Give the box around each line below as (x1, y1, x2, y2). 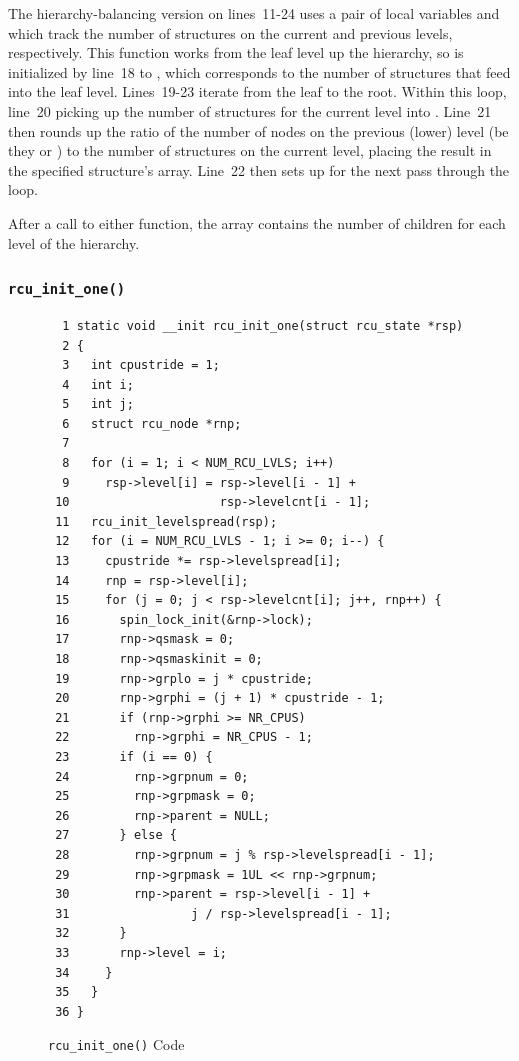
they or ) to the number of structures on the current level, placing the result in (8, 140, 492, 161)
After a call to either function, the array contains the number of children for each (8, 212, 506, 233)
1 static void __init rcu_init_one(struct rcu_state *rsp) (62, 318, 464, 333)
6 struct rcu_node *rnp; (62, 416, 242, 431)
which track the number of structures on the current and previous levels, (8, 22, 453, 43)
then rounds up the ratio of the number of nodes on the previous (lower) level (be (8, 120, 509, 141)
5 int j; (62, 397, 134, 412)
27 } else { (55, 828, 177, 843)
